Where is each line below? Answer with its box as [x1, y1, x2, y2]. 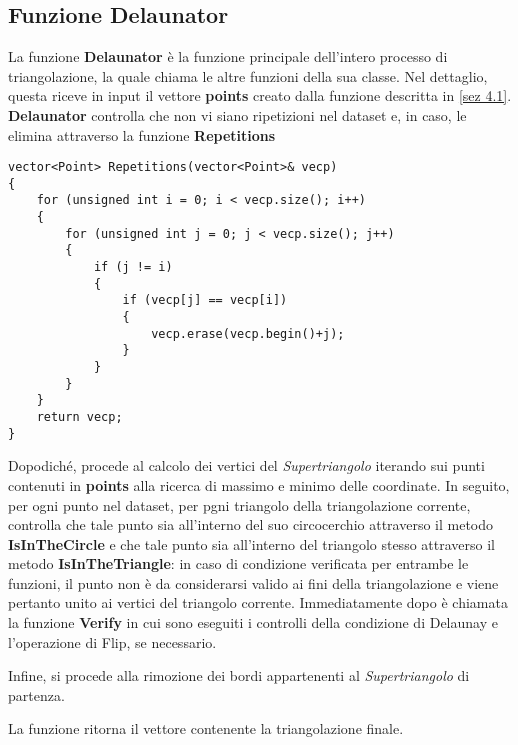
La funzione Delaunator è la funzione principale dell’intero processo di [8, 46, 448, 67]
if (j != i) [93, 260, 173, 275]
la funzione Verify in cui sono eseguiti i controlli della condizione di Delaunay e [8, 612, 498, 633]
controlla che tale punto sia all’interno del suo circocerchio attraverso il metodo [8, 514, 494, 535]
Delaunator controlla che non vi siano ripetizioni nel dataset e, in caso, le [8, 104, 467, 125]
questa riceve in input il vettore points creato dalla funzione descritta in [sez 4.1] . [8, 85, 512, 106]
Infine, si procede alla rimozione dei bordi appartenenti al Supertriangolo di [8, 665, 470, 686]
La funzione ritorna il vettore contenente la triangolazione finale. [8, 718, 404, 739]
